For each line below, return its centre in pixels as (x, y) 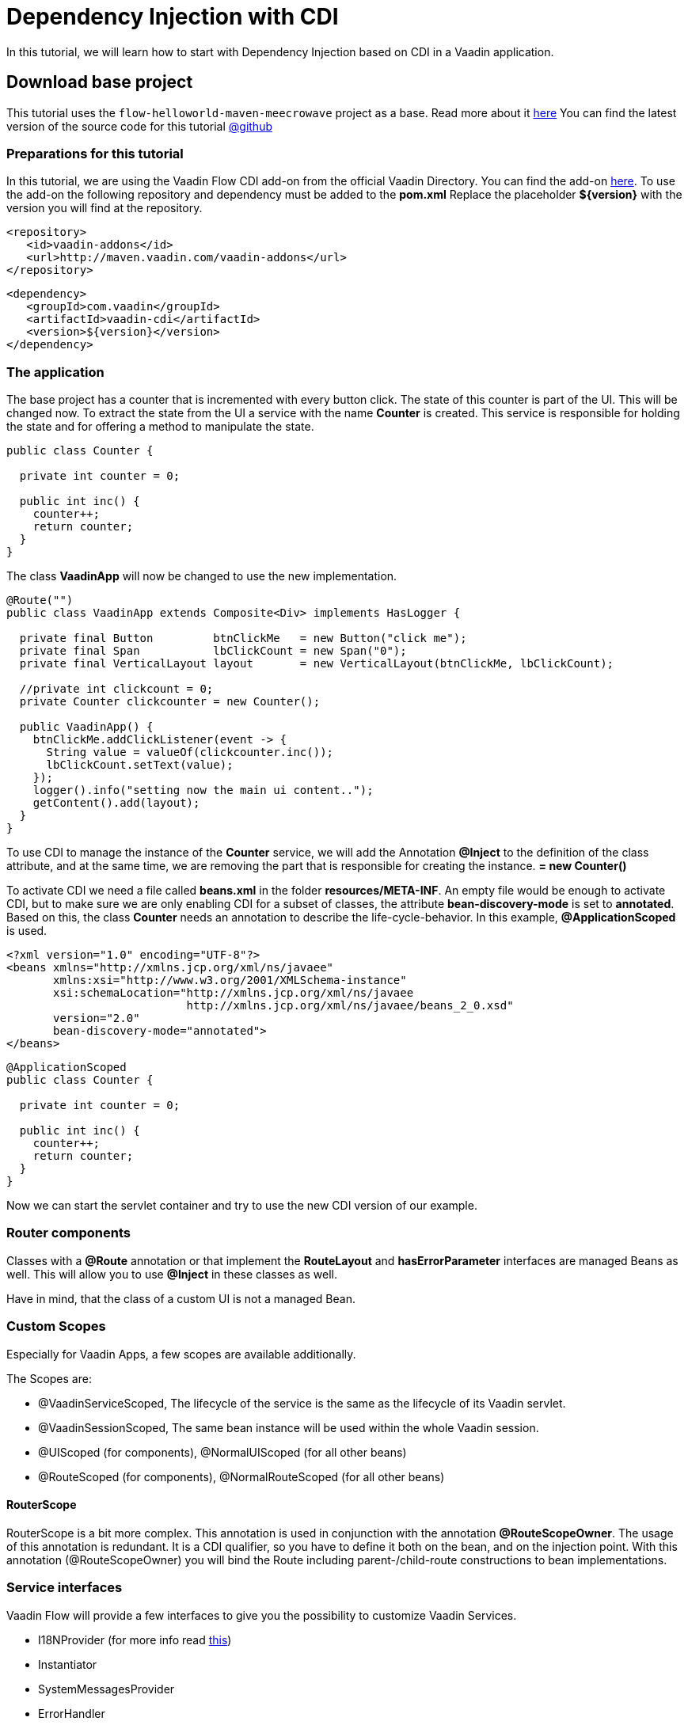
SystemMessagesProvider (106, 1689)
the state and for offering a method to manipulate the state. (160, 427)
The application (55, 372)
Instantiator (68, 1664)
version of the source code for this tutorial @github (139, 126)
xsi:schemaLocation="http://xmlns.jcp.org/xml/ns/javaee (234, 993)
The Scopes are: (49, 1378)
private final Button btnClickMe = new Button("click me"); (243, 638)
